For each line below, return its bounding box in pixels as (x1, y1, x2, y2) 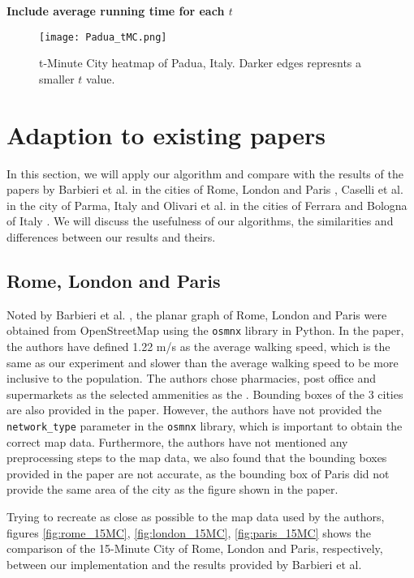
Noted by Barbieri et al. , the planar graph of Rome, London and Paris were (6, 306, 387, 323)
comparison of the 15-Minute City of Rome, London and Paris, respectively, (6, 540, 383, 557)
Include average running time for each (6, 2, 225, 19)
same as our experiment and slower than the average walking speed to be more (6, 353, 399, 370)
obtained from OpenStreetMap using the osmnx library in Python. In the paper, (6, 322, 404, 339)
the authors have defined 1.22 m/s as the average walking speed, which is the (6, 337, 390, 354)
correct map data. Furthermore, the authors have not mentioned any (6, 433, 348, 450)
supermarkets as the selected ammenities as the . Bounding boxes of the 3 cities (6, 385, 403, 402)
